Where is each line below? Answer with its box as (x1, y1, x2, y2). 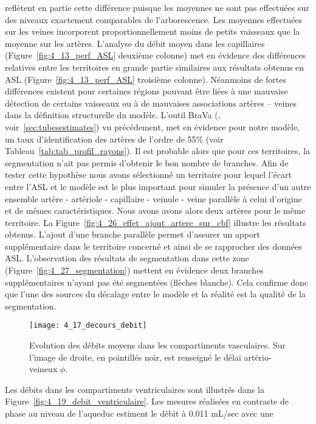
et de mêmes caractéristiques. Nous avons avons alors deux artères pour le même (5, 204, 305, 217)
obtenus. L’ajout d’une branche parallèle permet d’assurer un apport (5, 228, 260, 241)
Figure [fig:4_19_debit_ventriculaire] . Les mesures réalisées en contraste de (5, 395, 289, 408)
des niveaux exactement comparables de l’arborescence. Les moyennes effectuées (5, 13, 303, 26)
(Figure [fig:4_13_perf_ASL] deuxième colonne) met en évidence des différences (5, 49, 306, 62)
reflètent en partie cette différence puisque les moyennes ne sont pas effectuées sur (5, 1, 309, 13)
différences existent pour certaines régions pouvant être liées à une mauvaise (5, 85, 288, 97)
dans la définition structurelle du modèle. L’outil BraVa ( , (5, 108, 221, 121)
